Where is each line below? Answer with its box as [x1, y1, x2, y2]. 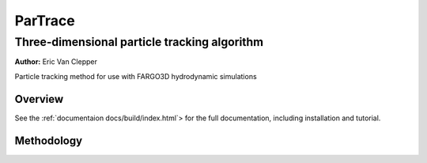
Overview [14, 92, 64, 106]
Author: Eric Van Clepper [14, 57, 98, 66]
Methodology [14, 134, 83, 147]
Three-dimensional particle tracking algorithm [14, 35, 264, 49]
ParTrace [14, 12, 75, 29]
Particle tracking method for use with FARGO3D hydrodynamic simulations [14, 71, 257, 81]
